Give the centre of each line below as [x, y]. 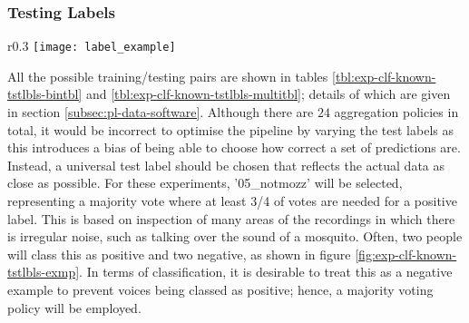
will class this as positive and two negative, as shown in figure [179, 254]
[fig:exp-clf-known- [406, 254]
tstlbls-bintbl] [45, 94]
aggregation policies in [396, 112]
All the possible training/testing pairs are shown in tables [168, 76]
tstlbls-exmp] [44, 272]
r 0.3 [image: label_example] [92, 46]
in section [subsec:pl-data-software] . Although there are [161, 112]
